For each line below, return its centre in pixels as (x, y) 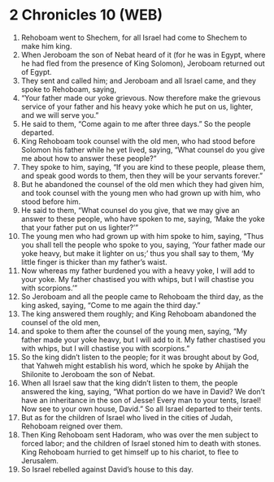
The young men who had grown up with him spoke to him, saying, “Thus (142, 236)
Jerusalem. (40, 460)
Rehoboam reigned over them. (72, 426)
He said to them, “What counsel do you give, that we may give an (130, 210)
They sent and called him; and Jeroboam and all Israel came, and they (139, 80)
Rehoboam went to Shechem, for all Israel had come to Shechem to (134, 37)
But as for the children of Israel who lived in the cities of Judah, (127, 417)
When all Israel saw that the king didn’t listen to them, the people (129, 383)
